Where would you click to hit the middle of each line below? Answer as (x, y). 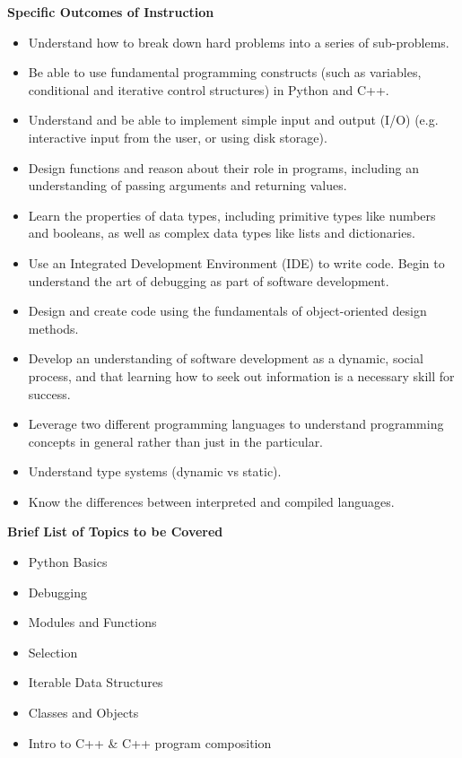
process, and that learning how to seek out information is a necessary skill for (241, 375)
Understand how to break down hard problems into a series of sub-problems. (239, 42)
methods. (53, 328)
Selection (53, 652)
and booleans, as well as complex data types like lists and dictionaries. (222, 233)
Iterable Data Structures (96, 682)
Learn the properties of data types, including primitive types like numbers (232, 215)
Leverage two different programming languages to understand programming (236, 424)
